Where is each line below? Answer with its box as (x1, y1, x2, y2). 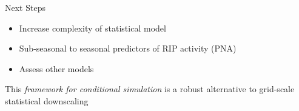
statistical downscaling (5, 94, 89, 107)
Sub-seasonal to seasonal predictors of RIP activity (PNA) (19, 42, 237, 55)
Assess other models (19, 62, 94, 75)
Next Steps (5, 1, 45, 13)
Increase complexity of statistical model (19, 21, 166, 34)
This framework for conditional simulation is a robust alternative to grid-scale (5, 82, 295, 95)
